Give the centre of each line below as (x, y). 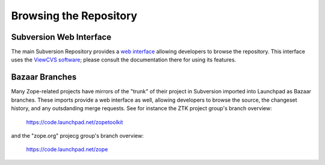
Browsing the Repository (74, 16)
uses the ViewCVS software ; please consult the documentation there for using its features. (124, 60)
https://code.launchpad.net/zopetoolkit (75, 122)
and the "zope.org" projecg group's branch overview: (77, 135)
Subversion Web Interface (61, 37)
